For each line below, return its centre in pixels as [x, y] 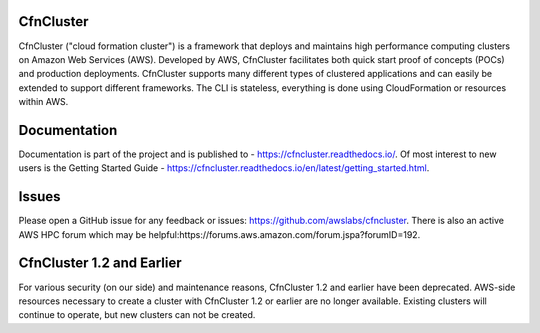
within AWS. [43, 102]
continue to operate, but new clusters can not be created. [137, 315]
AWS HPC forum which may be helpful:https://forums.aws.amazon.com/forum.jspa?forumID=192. [219, 234]
